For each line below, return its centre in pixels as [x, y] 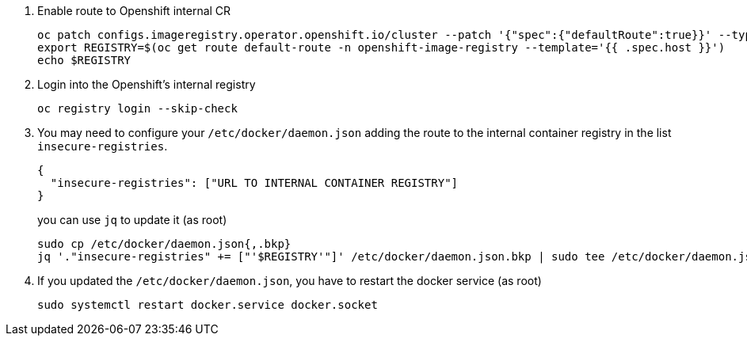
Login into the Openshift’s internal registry [147, 84]
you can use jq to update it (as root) [132, 220]
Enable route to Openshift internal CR [134, 11]
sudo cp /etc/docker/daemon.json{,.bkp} [164, 244]
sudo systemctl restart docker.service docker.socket [208, 305]
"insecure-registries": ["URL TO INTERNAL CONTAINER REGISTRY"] [254, 183]
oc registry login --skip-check [137, 108]
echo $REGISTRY [84, 60]
